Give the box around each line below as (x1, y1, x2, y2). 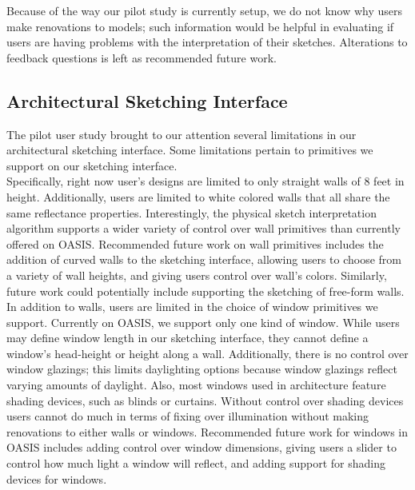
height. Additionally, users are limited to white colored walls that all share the (6, 188, 390, 205)
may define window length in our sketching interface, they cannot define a (6, 329, 369, 346)
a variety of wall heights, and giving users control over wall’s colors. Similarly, (6, 266, 387, 283)
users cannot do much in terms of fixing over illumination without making (6, 408, 369, 424)
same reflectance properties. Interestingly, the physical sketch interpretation (6, 204, 377, 221)
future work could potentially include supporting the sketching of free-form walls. (6, 282, 405, 299)
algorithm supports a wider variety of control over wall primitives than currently (6, 220, 401, 237)
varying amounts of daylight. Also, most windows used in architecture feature (6, 376, 386, 393)
